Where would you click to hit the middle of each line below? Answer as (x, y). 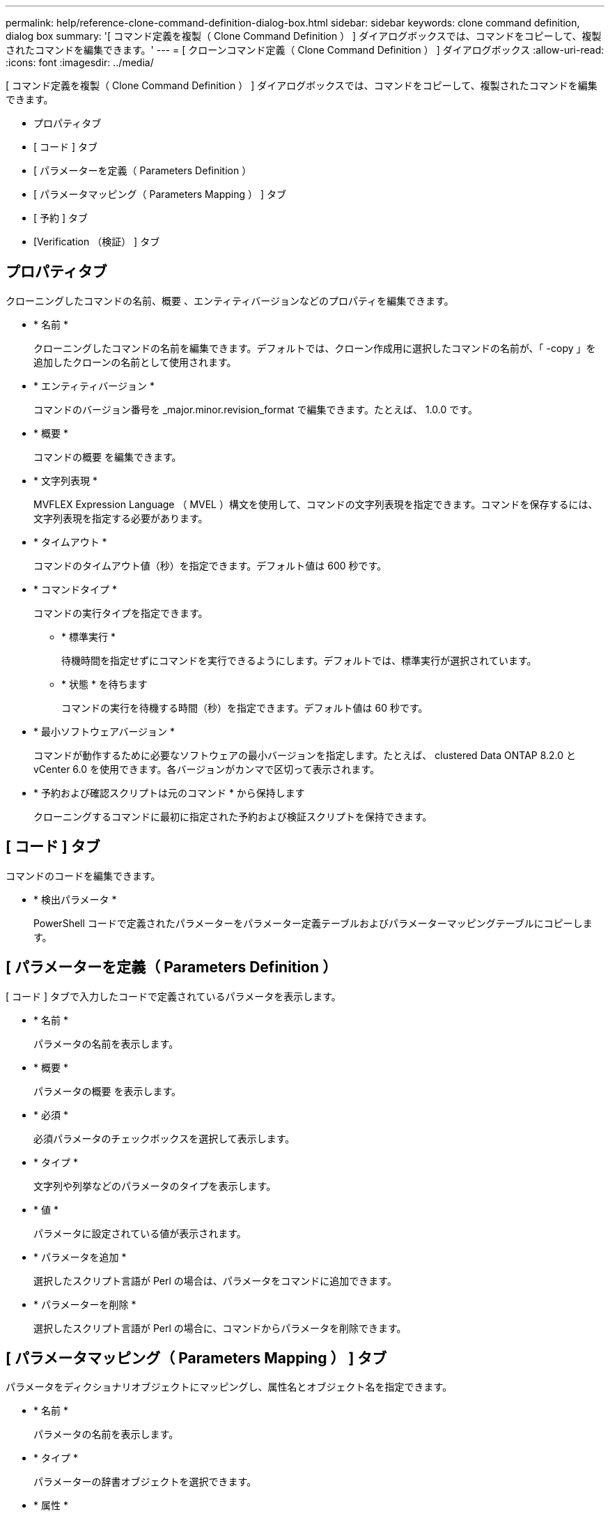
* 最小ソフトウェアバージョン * (104, 731)
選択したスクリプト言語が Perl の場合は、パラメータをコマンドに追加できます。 (215, 1280)
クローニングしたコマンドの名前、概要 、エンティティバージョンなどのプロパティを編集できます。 (230, 300)
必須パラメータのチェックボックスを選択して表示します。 (164, 1138)
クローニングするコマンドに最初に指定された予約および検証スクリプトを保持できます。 (233, 816)
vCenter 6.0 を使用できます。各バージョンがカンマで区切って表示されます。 (207, 769)
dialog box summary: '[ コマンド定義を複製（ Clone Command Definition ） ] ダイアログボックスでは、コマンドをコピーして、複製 (304, 36)
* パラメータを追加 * (80, 1257)
